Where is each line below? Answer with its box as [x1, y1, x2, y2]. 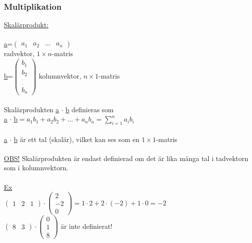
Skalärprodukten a [4, 104, 59, 114]
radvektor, [4, 48, 35, 59]
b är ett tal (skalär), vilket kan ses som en [14, 134, 140, 144]
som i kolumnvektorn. [4, 162, 69, 173]
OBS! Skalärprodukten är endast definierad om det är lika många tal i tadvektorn [4, 153, 249, 163]
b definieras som [65, 104, 114, 114]
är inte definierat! [60, 221, 112, 231]
